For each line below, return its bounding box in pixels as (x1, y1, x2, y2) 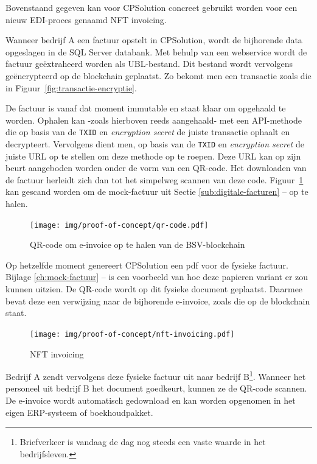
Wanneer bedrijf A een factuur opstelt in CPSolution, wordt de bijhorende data (5, 33, 302, 46)
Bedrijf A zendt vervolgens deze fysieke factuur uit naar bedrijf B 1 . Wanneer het (5, 368, 306, 382)
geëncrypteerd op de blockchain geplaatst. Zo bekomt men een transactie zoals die (5, 69, 312, 82)
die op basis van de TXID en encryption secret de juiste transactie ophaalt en (5, 125, 290, 138)
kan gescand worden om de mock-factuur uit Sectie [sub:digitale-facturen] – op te (5, 185, 308, 198)
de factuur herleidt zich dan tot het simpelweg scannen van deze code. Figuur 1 (5, 173, 304, 186)
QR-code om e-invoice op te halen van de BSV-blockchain (30, 238, 245, 251)
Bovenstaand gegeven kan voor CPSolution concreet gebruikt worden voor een (5, 1, 298, 13)
